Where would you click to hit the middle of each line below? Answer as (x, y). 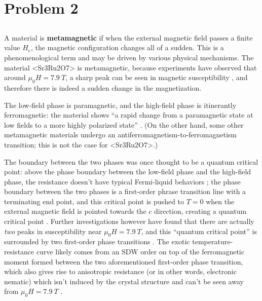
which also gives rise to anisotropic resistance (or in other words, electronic (120, 271)
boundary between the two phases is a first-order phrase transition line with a (125, 191)
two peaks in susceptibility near (53, 231)
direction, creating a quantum (200, 211)
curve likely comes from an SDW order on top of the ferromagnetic (140, 252)
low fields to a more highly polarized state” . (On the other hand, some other (124, 124)
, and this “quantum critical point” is (199, 231)
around (15, 77)
